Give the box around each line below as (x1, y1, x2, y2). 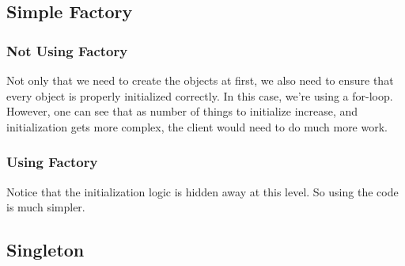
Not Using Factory (6, 40, 128, 60)
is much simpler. (6, 199, 85, 215)
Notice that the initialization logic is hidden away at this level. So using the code (6, 183, 399, 199)
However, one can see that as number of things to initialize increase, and (6, 103, 358, 120)
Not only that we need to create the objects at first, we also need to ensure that (6, 72, 394, 88)
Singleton (6, 237, 85, 262)
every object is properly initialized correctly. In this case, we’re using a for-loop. (6, 87, 393, 104)
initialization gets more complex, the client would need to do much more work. (6, 118, 388, 135)
